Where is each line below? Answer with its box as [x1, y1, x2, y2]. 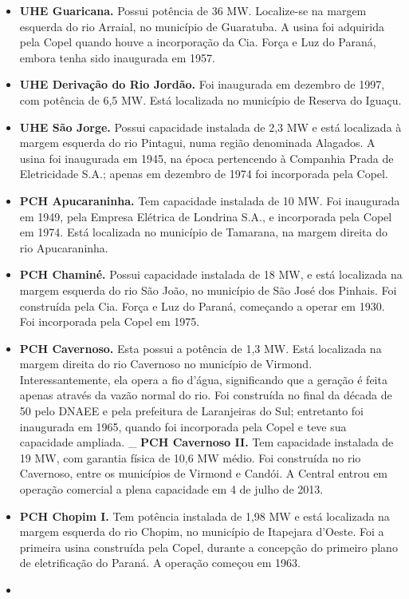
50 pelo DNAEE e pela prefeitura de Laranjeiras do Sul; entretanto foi [19, 403, 364, 419]
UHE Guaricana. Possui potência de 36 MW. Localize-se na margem [19, 2, 367, 18]
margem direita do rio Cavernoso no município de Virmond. [19, 355, 313, 372]
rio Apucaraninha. [19, 239, 108, 256]
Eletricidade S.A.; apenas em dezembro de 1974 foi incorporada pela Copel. [19, 165, 388, 182]
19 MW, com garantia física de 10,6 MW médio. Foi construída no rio [19, 449, 361, 466]
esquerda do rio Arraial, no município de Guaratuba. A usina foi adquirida [19, 18, 384, 34]
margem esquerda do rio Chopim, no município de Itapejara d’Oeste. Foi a [19, 523, 384, 540]
